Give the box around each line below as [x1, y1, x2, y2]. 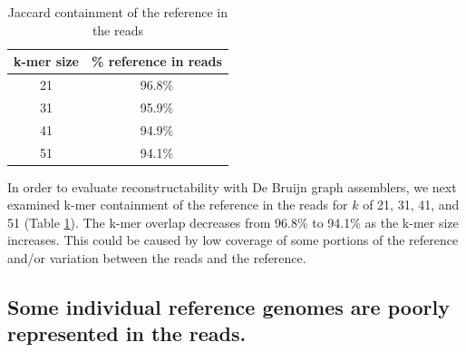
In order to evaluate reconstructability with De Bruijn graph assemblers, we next [7, 177, 457, 196]
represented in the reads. [7, 319, 247, 347]
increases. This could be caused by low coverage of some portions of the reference [7, 230, 459, 249]
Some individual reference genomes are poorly [7, 293, 450, 321]
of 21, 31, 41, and [363, 195, 460, 214]
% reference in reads [92, 52, 222, 71]
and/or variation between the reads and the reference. [7, 249, 306, 268]
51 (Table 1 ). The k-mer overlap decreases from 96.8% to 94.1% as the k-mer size [7, 212, 459, 231]
